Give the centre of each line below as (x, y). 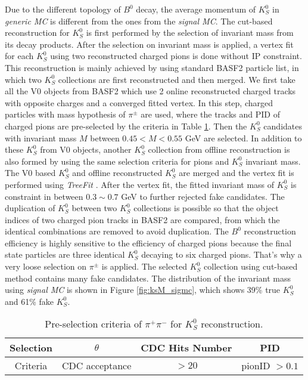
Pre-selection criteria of (93, 324)
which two (23, 79)
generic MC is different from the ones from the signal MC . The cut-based (139, 21)
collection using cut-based (251, 266)
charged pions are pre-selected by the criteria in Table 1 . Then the (126, 126)
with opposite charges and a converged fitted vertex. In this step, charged (139, 102)
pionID (256, 366)
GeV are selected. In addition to (243, 138)
